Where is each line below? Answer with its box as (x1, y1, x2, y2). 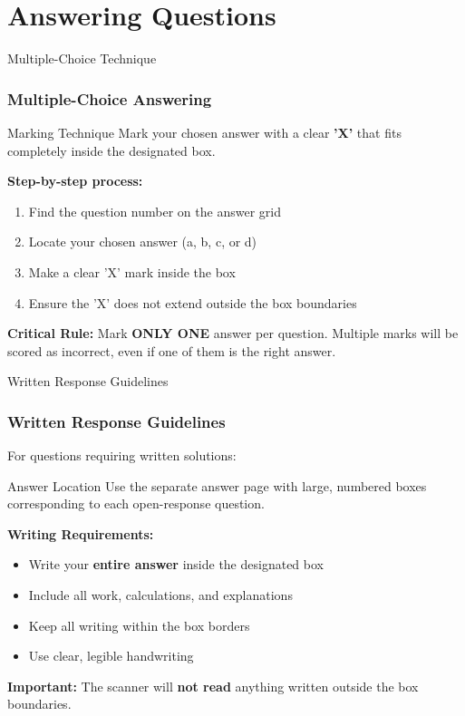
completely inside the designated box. (7, 140, 216, 160)
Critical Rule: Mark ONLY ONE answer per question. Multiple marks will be (7, 324, 459, 343)
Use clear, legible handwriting (28, 646, 194, 665)
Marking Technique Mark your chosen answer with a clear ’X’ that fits (7, 122, 402, 141)
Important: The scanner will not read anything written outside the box (7, 676, 419, 695)
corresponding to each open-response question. (7, 494, 265, 513)
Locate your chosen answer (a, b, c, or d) (28, 232, 257, 251)
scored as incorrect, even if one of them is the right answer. (7, 341, 336, 360)
